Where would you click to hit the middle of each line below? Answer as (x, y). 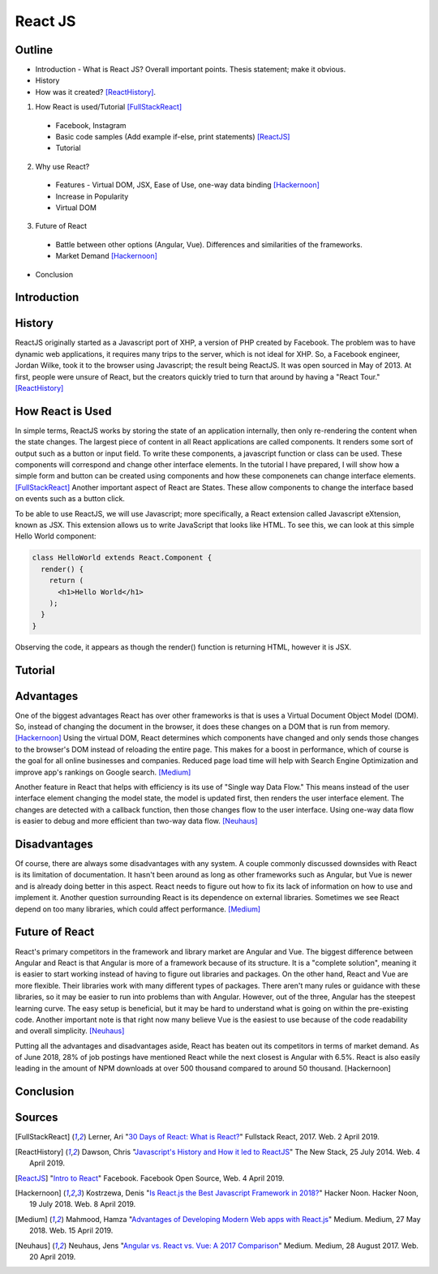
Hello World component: (56, 536)
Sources (36, 1118)
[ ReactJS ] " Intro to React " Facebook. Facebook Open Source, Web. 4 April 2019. (150, 1178)
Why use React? (62, 166)
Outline (34, 50)
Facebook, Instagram (91, 125)
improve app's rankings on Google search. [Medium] (103, 772)
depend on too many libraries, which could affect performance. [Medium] (138, 909)
